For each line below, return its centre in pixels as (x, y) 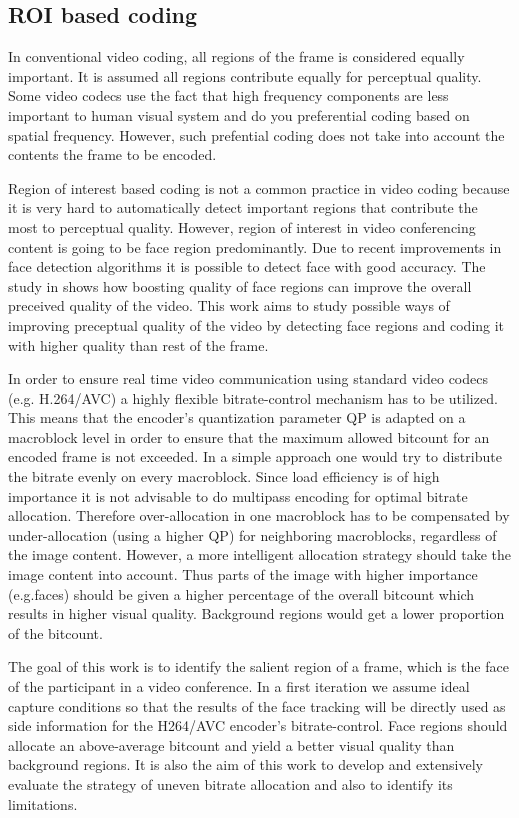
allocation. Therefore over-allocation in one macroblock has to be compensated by (259, 515)
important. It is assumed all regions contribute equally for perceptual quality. (245, 75)
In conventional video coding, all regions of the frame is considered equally (236, 56)
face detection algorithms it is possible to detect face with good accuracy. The (247, 266)
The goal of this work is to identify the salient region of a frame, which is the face (258, 666)
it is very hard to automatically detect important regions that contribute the (243, 207)
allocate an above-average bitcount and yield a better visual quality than (231, 744)
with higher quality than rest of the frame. (138, 344)
